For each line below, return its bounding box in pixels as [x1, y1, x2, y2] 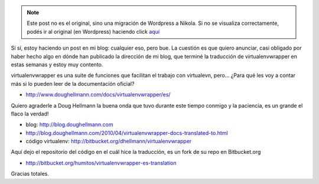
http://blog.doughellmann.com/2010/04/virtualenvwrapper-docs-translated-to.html [25, 129, 228, 136]
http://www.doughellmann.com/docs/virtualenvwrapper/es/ [25, 91, 171, 98]
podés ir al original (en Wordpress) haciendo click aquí [27, 28, 159, 35]
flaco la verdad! [11, 110, 49, 117]
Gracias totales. [11, 170, 50, 177]
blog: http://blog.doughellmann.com [25, 121, 113, 128]
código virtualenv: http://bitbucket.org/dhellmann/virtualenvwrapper [25, 138, 192, 145]
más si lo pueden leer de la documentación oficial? [11, 80, 135, 87]
